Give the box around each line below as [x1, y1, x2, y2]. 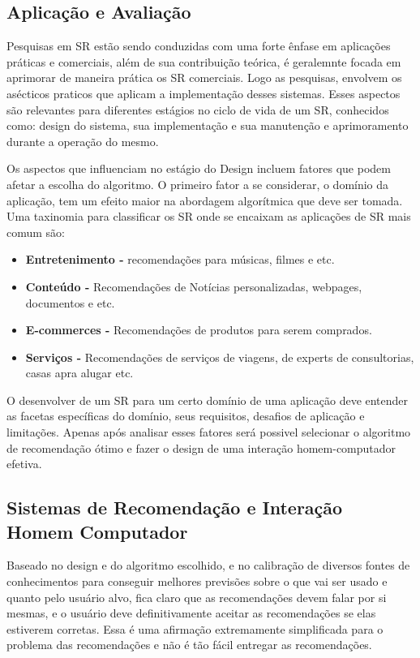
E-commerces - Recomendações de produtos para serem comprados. [25, 321, 372, 338]
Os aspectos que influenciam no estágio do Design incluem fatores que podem [6, 160, 391, 177]
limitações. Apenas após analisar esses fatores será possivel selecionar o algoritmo [6, 424, 411, 441]
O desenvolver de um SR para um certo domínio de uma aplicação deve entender [6, 391, 409, 408]
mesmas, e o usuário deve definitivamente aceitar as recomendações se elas [6, 604, 376, 621]
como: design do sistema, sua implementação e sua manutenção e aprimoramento [6, 117, 409, 134]
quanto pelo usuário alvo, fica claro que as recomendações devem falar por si [6, 588, 387, 605]
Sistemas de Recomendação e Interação [6, 495, 343, 520]
